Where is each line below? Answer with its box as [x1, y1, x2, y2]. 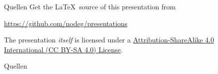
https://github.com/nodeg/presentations [4, 18, 128, 28]
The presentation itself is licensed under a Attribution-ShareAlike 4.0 [4, 35, 214, 45]
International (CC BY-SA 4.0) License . [4, 44, 123, 54]
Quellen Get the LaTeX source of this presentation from [4, 1, 176, 11]
